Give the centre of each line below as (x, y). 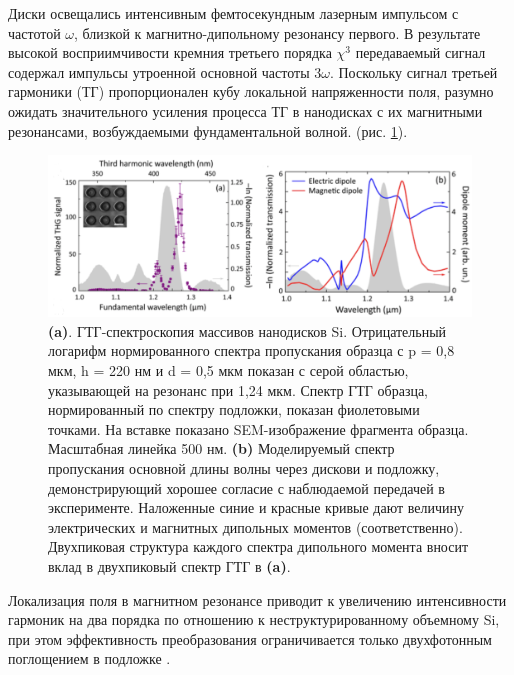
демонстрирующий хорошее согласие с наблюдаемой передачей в (246, 487)
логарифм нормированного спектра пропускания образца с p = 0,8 (251, 350)
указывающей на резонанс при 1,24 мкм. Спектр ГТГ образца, (238, 389)
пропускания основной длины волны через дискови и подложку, (244, 467)
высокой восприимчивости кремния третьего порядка (170, 52)
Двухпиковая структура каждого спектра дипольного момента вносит (258, 546)
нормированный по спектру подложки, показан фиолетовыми (234, 409)
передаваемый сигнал (420, 52)
